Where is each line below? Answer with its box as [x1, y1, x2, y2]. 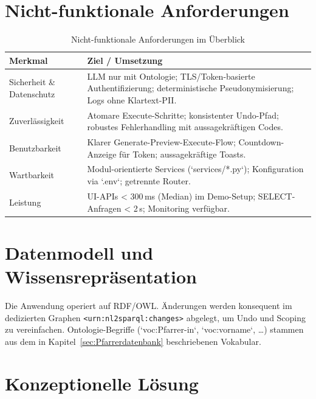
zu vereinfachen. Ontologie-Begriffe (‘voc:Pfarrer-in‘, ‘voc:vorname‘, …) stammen [5, 323, 304, 336]
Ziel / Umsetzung [87, 54, 163, 66]
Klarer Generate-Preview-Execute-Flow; [87, 136, 236, 148]
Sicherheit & [9, 75, 55, 88]
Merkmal [9, 54, 48, 66]
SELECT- [258, 189, 295, 202]
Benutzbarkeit [9, 141, 61, 154]
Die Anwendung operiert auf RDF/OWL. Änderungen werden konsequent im [5, 299, 292, 311]
